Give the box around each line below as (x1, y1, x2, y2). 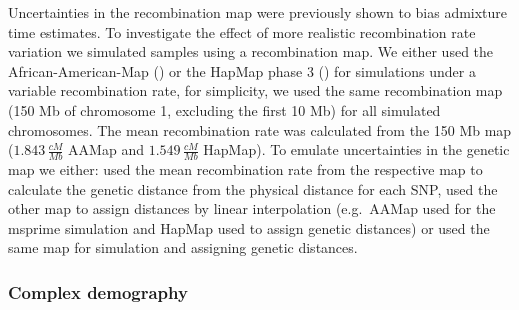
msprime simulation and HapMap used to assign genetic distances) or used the (8, 217, 490, 238)
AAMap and (68, 139, 144, 160)
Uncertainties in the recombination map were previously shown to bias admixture (8, 2, 508, 22)
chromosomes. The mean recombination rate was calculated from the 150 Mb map (8, 119, 512, 140)
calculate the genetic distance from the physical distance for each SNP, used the (8, 178, 498, 199)
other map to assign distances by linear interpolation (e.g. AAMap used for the (8, 198, 496, 219)
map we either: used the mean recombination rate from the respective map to (8, 158, 483, 179)
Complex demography (8, 279, 188, 304)
